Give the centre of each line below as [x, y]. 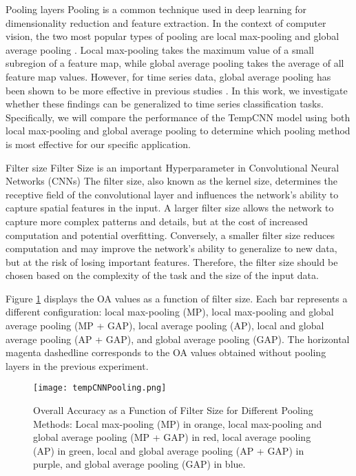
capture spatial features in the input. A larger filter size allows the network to [170, 208]
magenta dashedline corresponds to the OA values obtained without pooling [166, 352]
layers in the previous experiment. [77, 365]
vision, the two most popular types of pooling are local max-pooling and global [172, 36]
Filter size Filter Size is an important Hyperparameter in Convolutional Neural [172, 167]
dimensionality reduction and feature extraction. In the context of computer [166, 22]
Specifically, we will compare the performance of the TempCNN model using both [178, 117]
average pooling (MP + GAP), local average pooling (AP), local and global [165, 325]
